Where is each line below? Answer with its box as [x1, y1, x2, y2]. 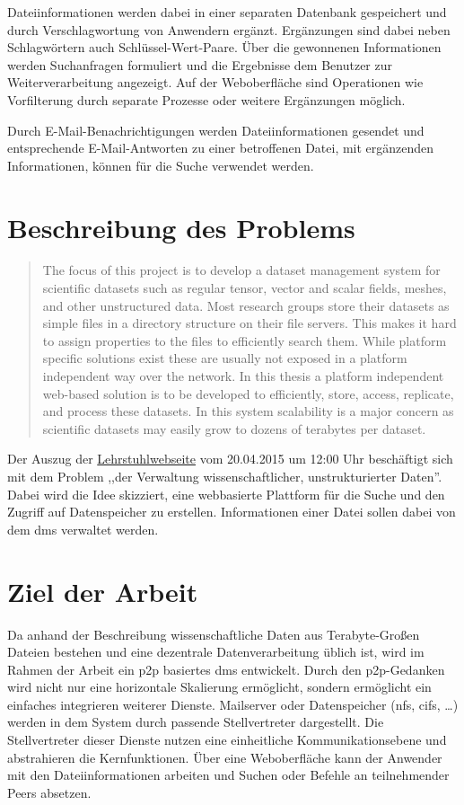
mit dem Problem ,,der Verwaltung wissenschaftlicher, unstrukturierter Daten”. [7, 467, 442, 485]
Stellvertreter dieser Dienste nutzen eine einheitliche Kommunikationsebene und [7, 730, 447, 749]
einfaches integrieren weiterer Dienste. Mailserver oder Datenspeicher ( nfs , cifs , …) [7, 694, 459, 713]
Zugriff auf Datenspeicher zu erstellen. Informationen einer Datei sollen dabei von [7, 502, 456, 521]
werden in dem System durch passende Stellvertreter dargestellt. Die [7, 712, 384, 731]
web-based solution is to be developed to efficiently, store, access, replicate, [42, 384, 454, 402]
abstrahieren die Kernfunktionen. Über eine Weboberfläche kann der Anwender [7, 747, 442, 766]
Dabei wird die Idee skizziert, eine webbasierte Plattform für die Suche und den [7, 484, 445, 503]
